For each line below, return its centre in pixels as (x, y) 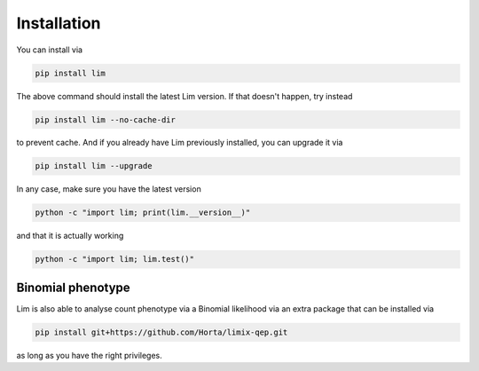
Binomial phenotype (73, 287)
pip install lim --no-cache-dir (106, 119)
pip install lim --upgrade (94, 166)
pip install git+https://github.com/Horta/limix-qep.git (161, 332)
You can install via (50, 50)
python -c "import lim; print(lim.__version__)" (143, 213)
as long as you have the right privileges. (90, 355)
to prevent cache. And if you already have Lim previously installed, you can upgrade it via (180, 143)
